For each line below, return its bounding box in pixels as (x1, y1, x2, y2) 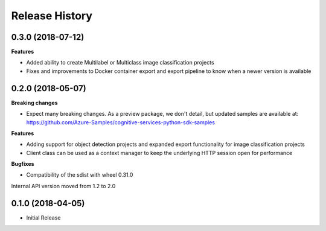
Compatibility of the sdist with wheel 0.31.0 (26, 171, 133, 179)
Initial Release (26, 214, 61, 221)
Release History (11, 9, 93, 22)
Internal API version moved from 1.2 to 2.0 (11, 182, 116, 189)
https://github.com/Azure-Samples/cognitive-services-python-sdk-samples (26, 118, 216, 126)
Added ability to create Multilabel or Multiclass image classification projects (26, 59, 214, 66)
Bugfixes (11, 160, 34, 168)
